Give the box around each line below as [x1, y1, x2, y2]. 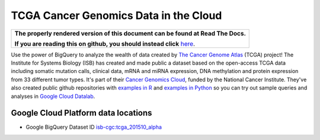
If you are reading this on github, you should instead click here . [14, 39, 196, 47]
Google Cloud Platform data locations [11, 108, 152, 118]
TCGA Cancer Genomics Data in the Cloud [11, 9, 222, 22]
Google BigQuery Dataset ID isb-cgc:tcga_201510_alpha [25, 123, 162, 131]
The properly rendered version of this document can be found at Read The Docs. [14, 29, 246, 37]
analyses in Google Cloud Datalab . [11, 93, 95, 100]
